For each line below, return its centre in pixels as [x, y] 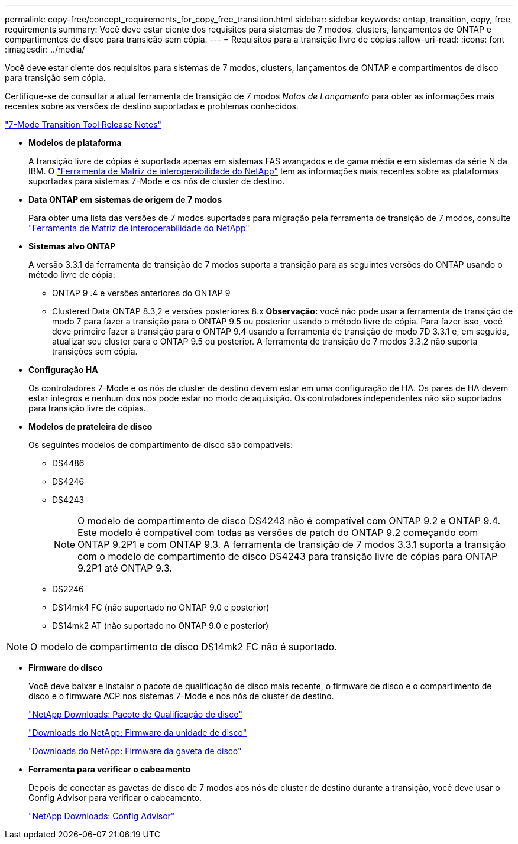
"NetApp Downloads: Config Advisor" [102, 816]
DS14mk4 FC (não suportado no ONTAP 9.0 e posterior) [161, 607]
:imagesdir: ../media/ [45, 49]
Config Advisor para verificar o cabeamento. [115, 798]
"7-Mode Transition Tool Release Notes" [83, 124]
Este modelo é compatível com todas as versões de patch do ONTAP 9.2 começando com [278, 533]
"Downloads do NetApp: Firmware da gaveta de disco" [135, 751]
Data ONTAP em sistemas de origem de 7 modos [125, 199]
